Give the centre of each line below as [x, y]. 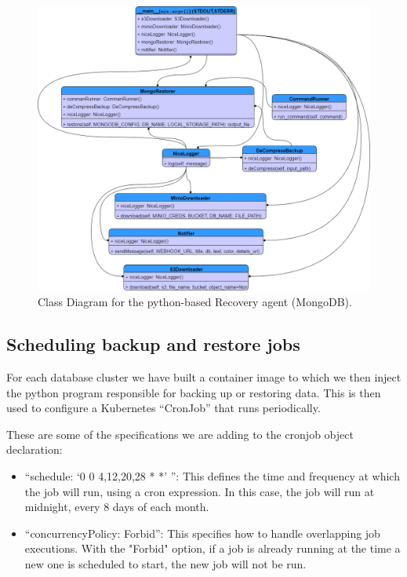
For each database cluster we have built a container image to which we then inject [204, 377]
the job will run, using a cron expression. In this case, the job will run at [200, 491]
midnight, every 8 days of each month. [117, 507]
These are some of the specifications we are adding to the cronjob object [180, 434]
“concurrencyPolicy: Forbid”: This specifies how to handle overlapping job [202, 533]
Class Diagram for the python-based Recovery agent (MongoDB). [195, 302]
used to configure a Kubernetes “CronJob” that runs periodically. [164, 408]
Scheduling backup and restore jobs [153, 344]
